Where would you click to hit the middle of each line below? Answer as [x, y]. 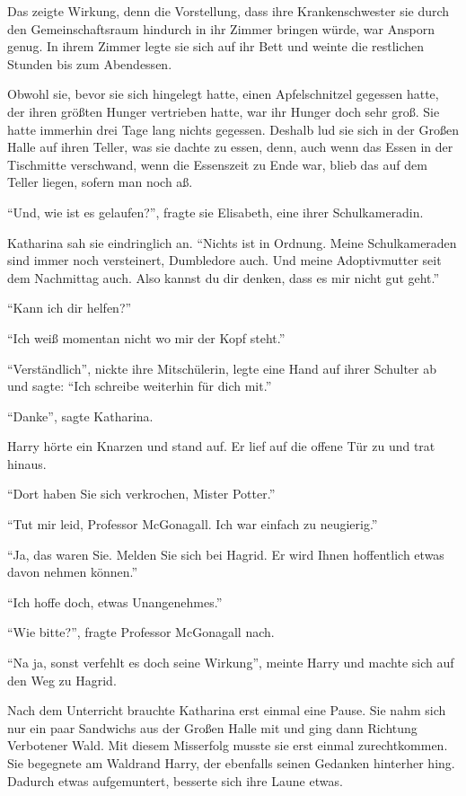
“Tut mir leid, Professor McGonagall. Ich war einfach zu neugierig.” [193, 524]
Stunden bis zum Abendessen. [90, 63]
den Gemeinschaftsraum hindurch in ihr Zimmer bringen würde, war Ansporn [221, 28]
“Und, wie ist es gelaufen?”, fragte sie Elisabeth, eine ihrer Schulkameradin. [215, 212]
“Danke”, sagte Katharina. [80, 416]
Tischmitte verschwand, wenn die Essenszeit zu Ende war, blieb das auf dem [217, 164]
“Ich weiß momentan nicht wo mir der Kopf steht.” [146, 337]
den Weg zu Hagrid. [62, 680]
